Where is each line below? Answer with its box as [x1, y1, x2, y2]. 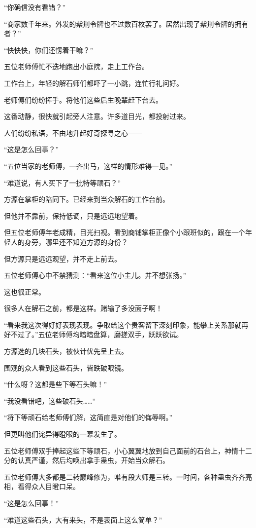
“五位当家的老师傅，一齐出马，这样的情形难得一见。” [4, 160, 173, 171]
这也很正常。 [4, 286, 45, 297]
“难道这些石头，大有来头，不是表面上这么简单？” [4, 514, 162, 525]
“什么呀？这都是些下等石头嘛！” [4, 379, 107, 389]
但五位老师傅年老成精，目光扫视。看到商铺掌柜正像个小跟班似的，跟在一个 [4, 227, 245, 237]
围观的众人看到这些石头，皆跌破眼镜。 [4, 362, 128, 373]
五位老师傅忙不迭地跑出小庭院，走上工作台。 [4, 61, 149, 72]
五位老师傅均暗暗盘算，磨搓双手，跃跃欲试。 [38, 329, 183, 339]
